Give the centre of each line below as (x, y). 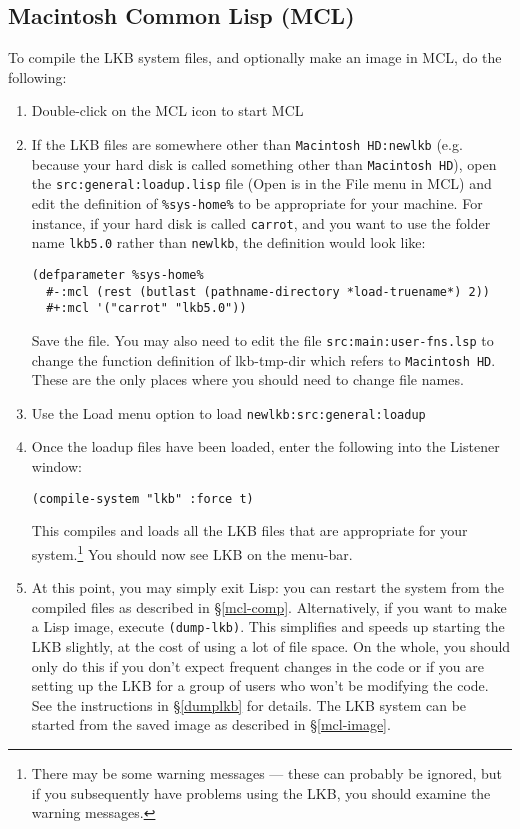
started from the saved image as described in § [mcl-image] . (211, 724)
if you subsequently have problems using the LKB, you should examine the (261, 792)
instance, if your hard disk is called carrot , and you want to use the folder (261, 222)
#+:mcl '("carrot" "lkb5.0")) (146, 308)
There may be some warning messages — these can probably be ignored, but (267, 772)
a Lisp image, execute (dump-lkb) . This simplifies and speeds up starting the (268, 626)
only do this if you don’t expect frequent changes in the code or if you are (257, 665)
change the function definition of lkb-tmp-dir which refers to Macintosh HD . (263, 359)
